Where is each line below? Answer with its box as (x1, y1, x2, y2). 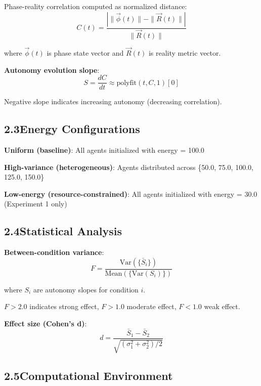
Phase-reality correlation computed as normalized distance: (4, 1, 187, 11)
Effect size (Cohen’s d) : (4, 318, 87, 328)
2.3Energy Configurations (4, 121, 140, 137)
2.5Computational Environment (4, 367, 173, 383)
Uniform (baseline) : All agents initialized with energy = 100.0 (4, 144, 204, 155)
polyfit (116, 79, 137, 87)
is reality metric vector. (148, 47, 221, 58)
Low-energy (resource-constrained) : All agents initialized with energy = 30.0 (4, 188, 257, 199)
